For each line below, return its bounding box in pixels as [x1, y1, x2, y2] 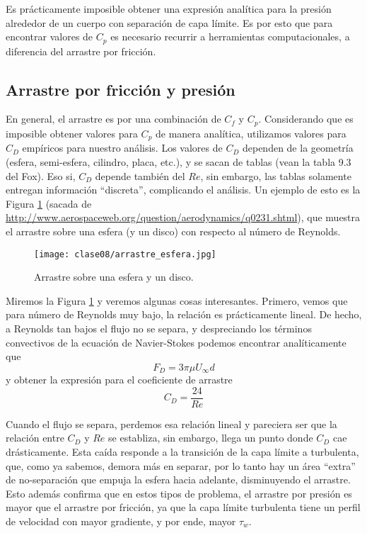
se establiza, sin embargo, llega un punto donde [108, 430, 313, 445]
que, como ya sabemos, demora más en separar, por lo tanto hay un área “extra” [6, 458, 356, 473]
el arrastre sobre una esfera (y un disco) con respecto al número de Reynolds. [6, 223, 341, 238]
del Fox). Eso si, [6, 168, 76, 183]
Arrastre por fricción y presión [6, 78, 235, 100]
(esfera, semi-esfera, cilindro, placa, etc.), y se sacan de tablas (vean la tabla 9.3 [6, 154, 351, 169]
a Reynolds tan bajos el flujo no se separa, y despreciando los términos [6, 320, 312, 335]
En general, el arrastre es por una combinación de [6, 111, 221, 126]
